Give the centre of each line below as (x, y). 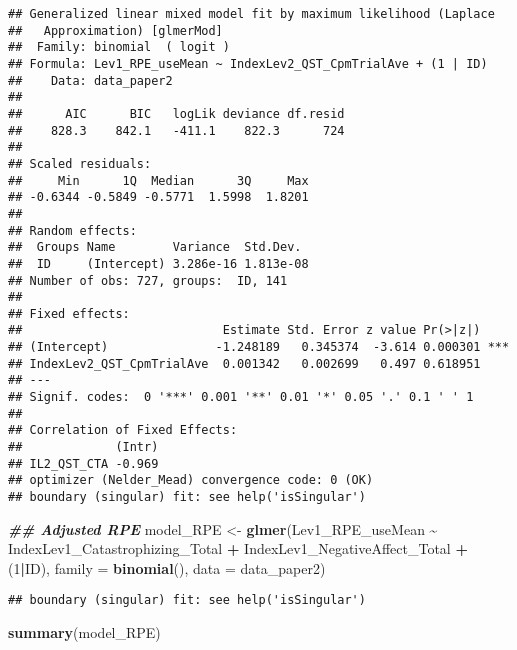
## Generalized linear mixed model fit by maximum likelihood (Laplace (251, 14)
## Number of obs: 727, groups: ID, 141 (148, 280)
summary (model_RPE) (84, 632)
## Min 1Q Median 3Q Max (158, 180)
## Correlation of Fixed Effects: (123, 430)
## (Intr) (83, 447)
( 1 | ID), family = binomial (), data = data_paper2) (167, 567)
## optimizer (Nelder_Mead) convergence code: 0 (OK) (191, 480)
